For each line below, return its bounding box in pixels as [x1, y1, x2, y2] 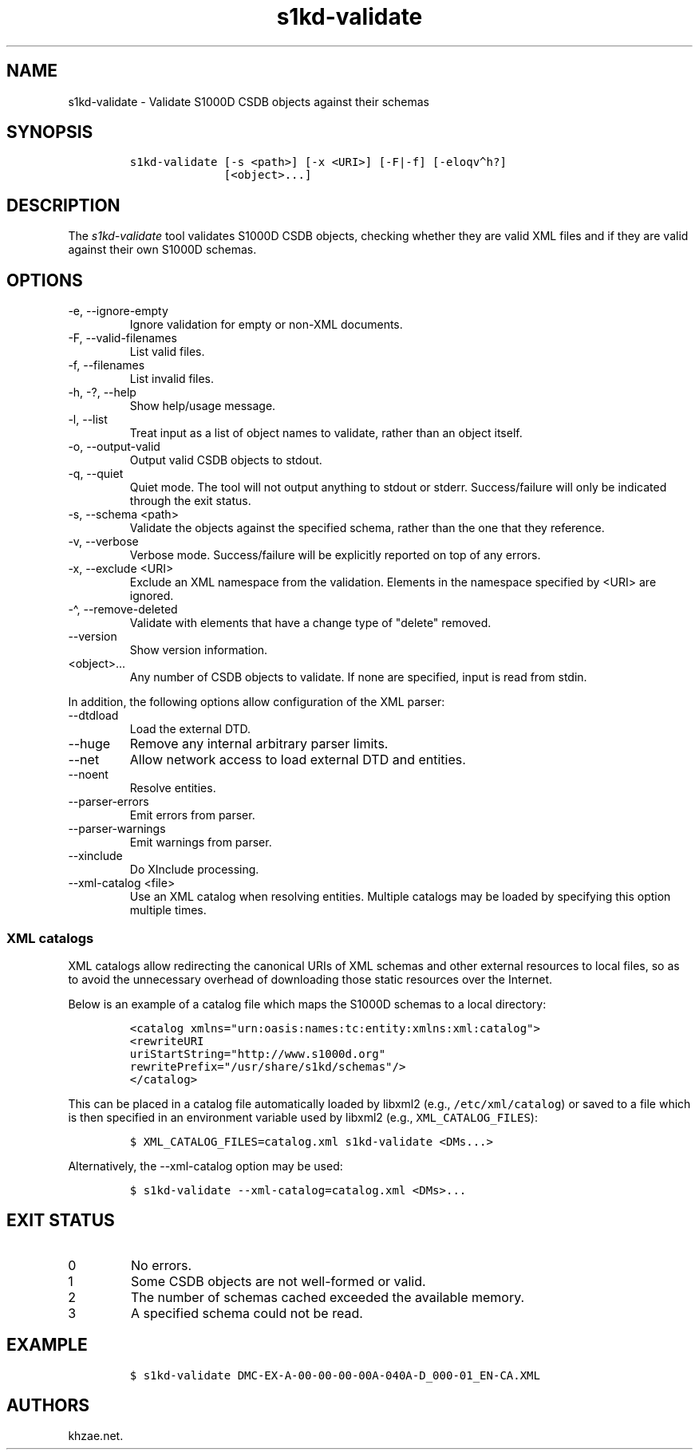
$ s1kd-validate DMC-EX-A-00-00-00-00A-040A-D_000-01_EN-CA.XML [129, 1368, 540, 1382]
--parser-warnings [68, 822, 166, 836]
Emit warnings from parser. [129, 835, 272, 850]
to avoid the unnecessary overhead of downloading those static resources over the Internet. [68, 972, 553, 986]
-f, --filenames [68, 358, 145, 373]
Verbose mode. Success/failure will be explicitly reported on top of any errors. [129, 548, 541, 562]
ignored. [129, 589, 174, 603]
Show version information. [129, 643, 268, 657]
